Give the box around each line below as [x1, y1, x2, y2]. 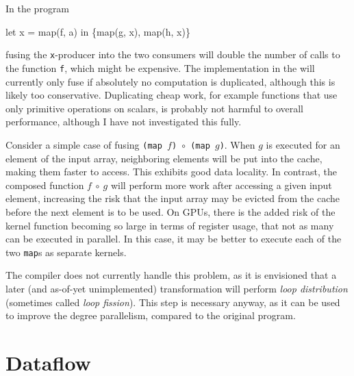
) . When [219, 137, 255, 151]
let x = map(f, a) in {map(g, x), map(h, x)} [5, 24, 190, 38]
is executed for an [266, 137, 340, 151]
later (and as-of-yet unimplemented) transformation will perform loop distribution [5, 281, 348, 295]
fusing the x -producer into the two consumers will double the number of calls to [5, 47, 340, 62]
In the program [5, 1, 70, 15]
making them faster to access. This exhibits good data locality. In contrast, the [5, 164, 337, 179]
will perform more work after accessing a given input [110, 177, 332, 192]
